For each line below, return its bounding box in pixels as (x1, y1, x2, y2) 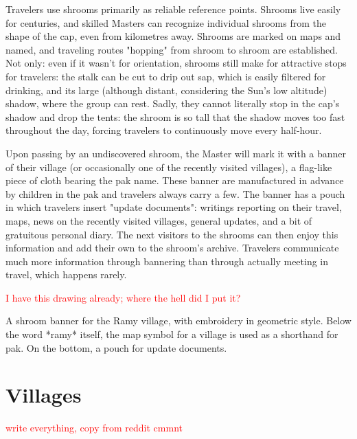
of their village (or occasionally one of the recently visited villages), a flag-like (5, 159, 332, 174)
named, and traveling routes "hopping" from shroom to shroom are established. (5, 42, 338, 56)
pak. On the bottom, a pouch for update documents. (5, 340, 227, 354)
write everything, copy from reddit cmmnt (5, 420, 183, 435)
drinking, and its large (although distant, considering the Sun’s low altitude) (5, 82, 327, 97)
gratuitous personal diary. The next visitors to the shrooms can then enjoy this (5, 227, 338, 241)
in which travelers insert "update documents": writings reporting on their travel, (5, 200, 342, 214)
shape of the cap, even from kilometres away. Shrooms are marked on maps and (5, 29, 341, 43)
